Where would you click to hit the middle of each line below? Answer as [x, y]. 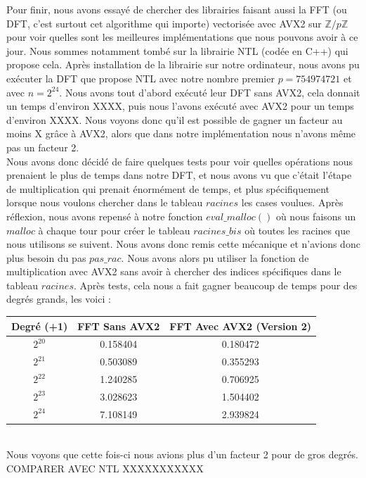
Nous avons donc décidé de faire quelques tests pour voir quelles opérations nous [180, 161]
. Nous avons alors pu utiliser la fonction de [215, 257]
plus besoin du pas [46, 257]
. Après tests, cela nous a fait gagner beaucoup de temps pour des [215, 285]
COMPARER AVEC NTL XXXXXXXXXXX [105, 468]
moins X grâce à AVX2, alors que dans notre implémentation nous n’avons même [181, 133]
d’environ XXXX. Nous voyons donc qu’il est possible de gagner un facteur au [175, 119]
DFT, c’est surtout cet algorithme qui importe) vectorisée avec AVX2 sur [164, 23]
